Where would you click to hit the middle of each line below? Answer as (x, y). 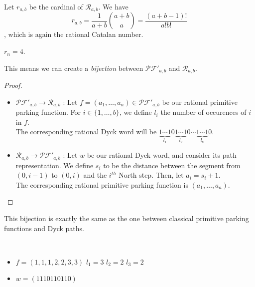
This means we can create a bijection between (74, 68)
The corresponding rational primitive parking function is (102, 184)
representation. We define (55, 165)
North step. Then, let (151, 175)
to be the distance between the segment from (172, 165)
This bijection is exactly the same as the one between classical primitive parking (127, 218)
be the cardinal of (56, 6)
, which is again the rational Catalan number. (74, 34)
